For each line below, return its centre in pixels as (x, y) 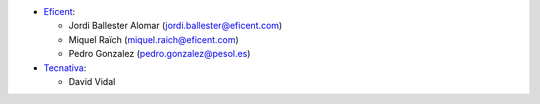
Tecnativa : (65, 67)
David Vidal (92, 81)
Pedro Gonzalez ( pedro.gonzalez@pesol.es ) (159, 54)
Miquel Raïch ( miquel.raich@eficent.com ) (153, 39)
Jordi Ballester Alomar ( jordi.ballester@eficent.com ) (175, 26)
